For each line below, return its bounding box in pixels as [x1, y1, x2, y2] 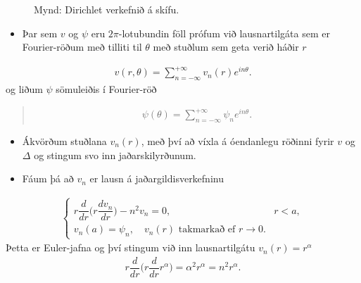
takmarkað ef [178, 225, 236, 235]
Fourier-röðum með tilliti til [22, 39, 142, 54]
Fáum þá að [22, 171, 74, 186]
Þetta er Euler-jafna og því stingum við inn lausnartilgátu [6, 240, 255, 255]
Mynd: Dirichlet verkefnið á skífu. [34, 2, 179, 16]
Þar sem [22, 25, 58, 40]
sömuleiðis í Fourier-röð [56, 82, 157, 96]
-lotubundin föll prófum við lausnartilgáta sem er [118, 25, 330, 40]
